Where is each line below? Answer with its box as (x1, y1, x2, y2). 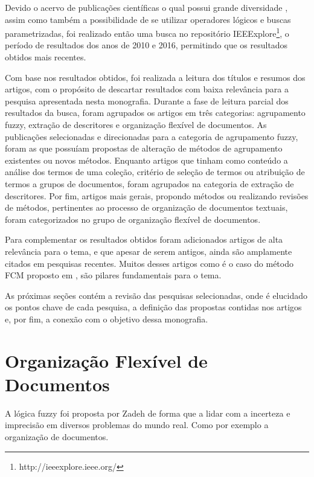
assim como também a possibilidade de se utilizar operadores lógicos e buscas (5, 13, 291, 25)
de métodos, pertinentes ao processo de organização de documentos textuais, (5, 201, 288, 214)
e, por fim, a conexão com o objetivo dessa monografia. (5, 312, 208, 325)
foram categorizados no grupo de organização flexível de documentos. (5, 213, 261, 225)
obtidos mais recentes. (5, 51, 86, 63)
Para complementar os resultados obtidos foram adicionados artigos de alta (5, 233, 283, 246)
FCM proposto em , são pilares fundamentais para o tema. (5, 269, 222, 281)
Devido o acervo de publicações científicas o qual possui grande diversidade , (5, 1, 288, 13)
